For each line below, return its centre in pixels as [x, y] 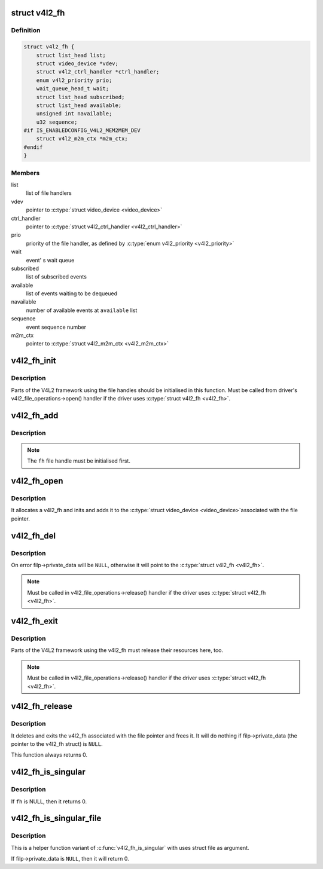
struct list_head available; [79, 105]
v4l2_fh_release [42, 706]
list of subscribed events [56, 277]
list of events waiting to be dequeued [72, 293]
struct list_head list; [71, 55]
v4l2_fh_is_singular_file [56, 818]
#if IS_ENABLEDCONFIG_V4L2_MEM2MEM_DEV [82, 131]
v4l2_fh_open [37, 481]
